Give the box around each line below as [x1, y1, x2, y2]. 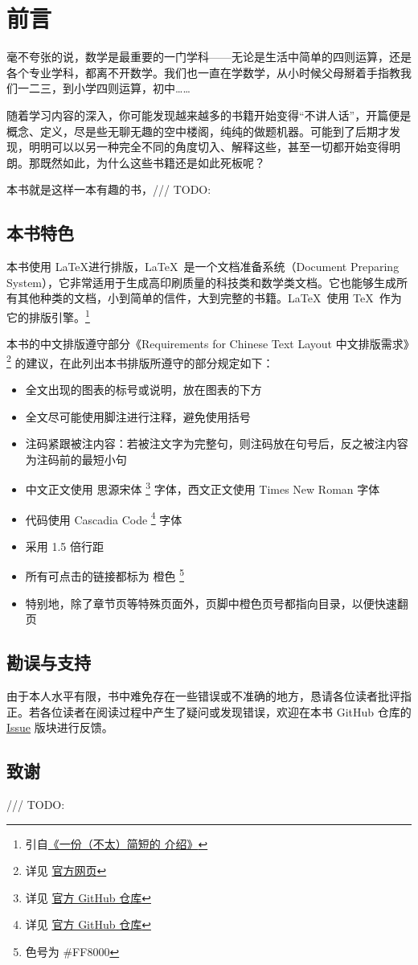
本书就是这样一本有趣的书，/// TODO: [6, 181, 211, 198]
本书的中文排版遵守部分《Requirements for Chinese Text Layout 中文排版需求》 [6, 335, 415, 352]
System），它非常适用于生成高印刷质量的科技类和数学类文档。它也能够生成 [6, 273, 397, 290]
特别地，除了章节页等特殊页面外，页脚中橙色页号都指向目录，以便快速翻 [25, 594, 408, 611]
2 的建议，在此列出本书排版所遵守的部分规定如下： [6, 351, 274, 371]
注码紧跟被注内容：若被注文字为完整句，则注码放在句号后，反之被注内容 [25, 435, 408, 452]
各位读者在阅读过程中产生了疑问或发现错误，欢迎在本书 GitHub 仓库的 [39, 703, 412, 720]
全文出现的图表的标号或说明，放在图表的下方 [25, 380, 262, 397]
